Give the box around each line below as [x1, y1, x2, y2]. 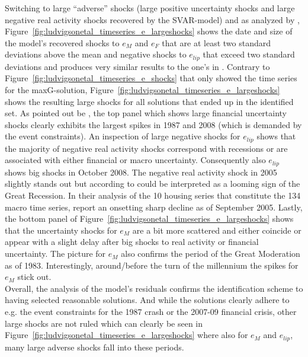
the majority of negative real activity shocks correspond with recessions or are [5, 142, 288, 154]
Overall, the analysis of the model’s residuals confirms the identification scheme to [5, 282, 303, 294]
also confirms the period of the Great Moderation [121, 247, 300, 260]
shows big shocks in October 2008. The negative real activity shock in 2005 [5, 165, 277, 178]
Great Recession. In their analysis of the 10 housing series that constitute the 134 [5, 189, 301, 202]
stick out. [17, 270, 52, 283]
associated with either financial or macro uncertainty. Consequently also [5, 154, 266, 166]
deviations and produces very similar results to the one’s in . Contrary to [5, 60, 270, 72]
